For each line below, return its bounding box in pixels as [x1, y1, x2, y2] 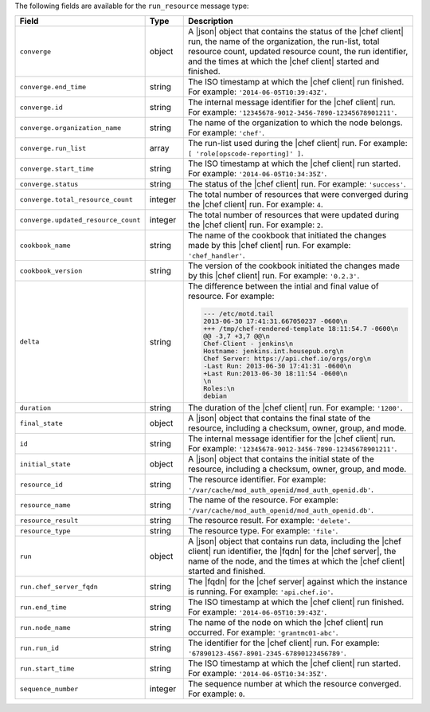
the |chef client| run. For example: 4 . [187, 199, 324, 210]
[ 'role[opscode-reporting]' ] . [187, 148, 304, 159]
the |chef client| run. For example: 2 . [187, 219, 324, 230]
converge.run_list [19, 144, 87, 152]
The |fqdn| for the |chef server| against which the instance [187, 576, 408, 588]
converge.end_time [19, 82, 87, 91]
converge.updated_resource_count [19, 215, 141, 224]
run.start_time [19, 664, 75, 673]
